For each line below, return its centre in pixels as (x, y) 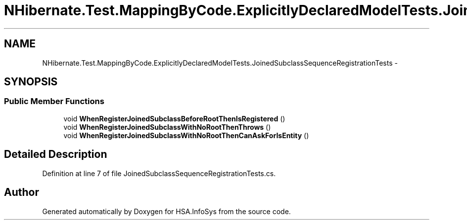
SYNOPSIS (31, 82)
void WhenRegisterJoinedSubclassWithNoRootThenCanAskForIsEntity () (186, 135)
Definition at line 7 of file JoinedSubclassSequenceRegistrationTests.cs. (159, 173)
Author (22, 192)
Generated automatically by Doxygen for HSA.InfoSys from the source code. (166, 211)
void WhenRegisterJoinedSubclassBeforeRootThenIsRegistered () (174, 118)
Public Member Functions (54, 101)
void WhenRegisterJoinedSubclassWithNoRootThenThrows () (167, 127)
